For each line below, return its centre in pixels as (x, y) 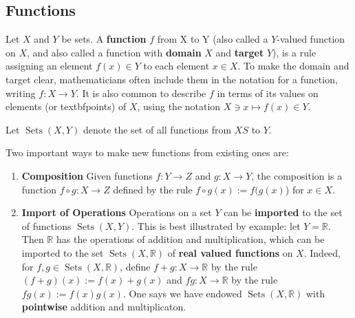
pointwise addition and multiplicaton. (104, 307)
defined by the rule (153, 189)
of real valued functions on (230, 252)
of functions (46, 225)
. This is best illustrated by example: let (216, 225)
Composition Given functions (87, 175)
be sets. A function (104, 39)
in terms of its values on (268, 93)
